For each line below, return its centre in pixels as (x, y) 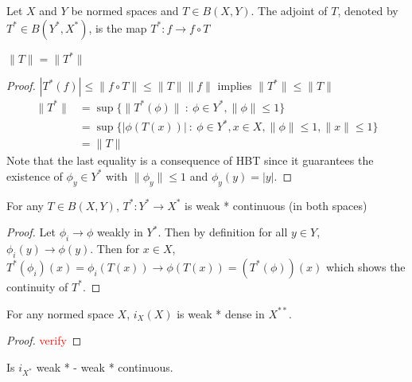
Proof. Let (31, 232)
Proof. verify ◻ (44, 340)
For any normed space (60, 313)
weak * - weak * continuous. (105, 366)
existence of (35, 175)
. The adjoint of (289, 11)
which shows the (365, 266)
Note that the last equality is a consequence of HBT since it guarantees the (190, 160)
